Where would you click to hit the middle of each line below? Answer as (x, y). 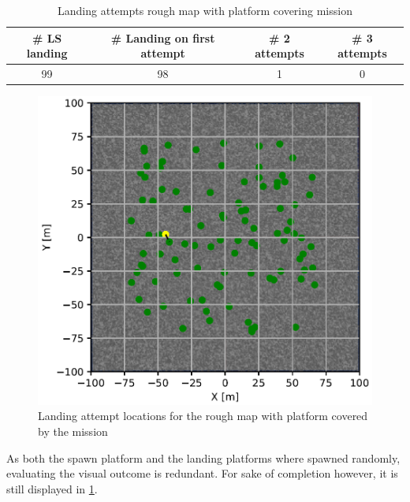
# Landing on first (163, 37)
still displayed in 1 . (52, 488)
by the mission (73, 431)
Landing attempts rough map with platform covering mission (205, 10)
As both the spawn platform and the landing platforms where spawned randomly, (203, 457)
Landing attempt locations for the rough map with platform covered (203, 416)
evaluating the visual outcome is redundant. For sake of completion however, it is (202, 473)
